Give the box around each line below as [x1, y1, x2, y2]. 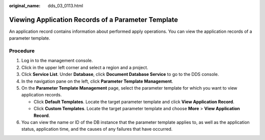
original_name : [9, 3, 41, 8]
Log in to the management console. [21, 58, 93, 64]
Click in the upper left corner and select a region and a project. [21, 64, 148, 70]
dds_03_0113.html [48, 3, 83, 8]
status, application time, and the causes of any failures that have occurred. [21, 126, 173, 132]
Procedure [9, 47, 35, 54]
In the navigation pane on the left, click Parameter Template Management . [21, 78, 173, 84]
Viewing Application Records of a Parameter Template [9, 15, 179, 24]
